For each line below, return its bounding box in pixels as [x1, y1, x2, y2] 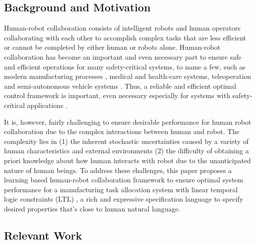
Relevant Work [4, 227, 83, 243]
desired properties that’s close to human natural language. [4, 203, 180, 213]
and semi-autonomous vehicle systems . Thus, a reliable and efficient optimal [4, 80, 236, 91]
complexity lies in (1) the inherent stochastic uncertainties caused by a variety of [4, 136, 249, 146]
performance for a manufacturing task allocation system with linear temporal [4, 184, 238, 194]
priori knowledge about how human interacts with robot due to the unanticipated [4, 155, 251, 165]
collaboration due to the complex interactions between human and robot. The [4, 126, 240, 137]
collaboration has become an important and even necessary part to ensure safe [4, 51, 242, 62]
